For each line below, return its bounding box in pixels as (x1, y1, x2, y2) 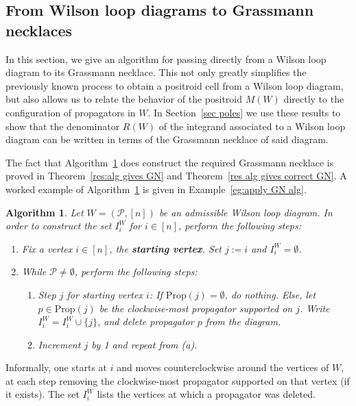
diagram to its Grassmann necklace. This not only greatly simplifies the (5, 65, 307, 79)
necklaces (5, 19, 73, 40)
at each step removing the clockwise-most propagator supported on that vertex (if (5, 373, 350, 388)
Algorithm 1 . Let (5, 205, 84, 219)
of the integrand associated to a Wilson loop (158, 118, 346, 133)
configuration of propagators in (5, 105, 136, 119)
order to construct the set (5, 218, 112, 233)
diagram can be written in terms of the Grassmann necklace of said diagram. (5, 132, 329, 147)
